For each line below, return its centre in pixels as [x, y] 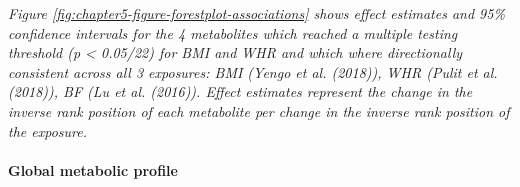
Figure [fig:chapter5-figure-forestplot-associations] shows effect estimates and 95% [256, 13]
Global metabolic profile [93, 169]
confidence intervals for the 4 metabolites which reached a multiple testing [233, 32]
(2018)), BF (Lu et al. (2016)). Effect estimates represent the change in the [240, 91]
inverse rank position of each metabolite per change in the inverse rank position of [259, 110]
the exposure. [47, 130]
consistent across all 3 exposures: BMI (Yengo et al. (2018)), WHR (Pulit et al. [253, 71]
